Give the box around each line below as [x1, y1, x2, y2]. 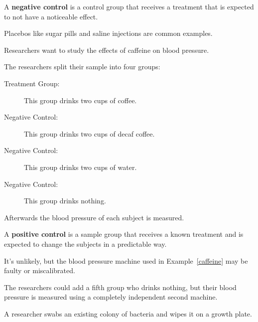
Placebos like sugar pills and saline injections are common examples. [4, 28, 213, 38]
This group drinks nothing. [24, 195, 106, 206]
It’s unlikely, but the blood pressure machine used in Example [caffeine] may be [4, 255, 248, 266]
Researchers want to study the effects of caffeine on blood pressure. [4, 44, 209, 55]
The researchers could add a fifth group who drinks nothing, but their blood [4, 282, 237, 292]
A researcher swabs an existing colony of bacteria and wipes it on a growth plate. [4, 308, 252, 319]
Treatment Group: [4, 78, 60, 88]
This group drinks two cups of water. [24, 161, 137, 172]
